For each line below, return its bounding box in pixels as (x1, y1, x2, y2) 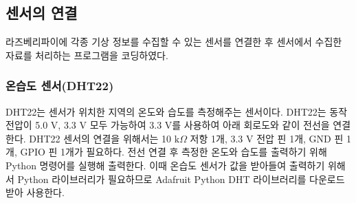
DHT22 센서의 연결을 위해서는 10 (29, 131, 172, 145)
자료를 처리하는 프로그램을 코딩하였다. (5, 47, 168, 62)
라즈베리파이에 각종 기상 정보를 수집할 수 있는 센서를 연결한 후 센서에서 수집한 (5, 34, 342, 49)
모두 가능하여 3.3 (89, 118, 162, 132)
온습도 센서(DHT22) (5, 77, 114, 94)
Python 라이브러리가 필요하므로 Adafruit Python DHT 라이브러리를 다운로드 (17, 171, 345, 186)
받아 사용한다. (5, 185, 65, 200)
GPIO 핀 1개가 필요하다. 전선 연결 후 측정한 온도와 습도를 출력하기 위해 (20, 145, 327, 159)
